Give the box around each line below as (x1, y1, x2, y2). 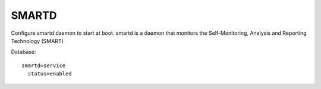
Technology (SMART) (11, 37, 64, 44)
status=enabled (27, 71, 72, 77)
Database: (11, 48, 36, 55)
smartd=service (21, 62, 66, 69)
